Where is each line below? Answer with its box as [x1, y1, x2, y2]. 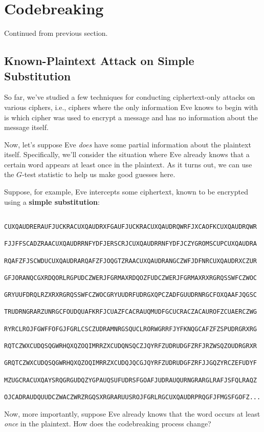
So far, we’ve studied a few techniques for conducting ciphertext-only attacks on [4, 92, 255, 102]
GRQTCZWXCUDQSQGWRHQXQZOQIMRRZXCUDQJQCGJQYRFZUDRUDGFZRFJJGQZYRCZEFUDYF [4, 359, 257, 367]
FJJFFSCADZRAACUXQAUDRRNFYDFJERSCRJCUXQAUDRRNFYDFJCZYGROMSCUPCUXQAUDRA [4, 240, 257, 248]
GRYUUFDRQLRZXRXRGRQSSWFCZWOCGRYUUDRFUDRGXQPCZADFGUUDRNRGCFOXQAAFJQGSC [4, 291, 257, 299]
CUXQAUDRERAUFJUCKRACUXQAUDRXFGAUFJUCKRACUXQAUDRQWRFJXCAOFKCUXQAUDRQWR [4, 223, 257, 230]
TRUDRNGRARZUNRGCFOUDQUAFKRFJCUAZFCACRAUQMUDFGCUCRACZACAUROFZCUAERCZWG [4, 308, 257, 316]
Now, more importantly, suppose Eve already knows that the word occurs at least [4, 408, 260, 419]
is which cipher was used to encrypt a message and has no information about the [4, 112, 258, 122]
